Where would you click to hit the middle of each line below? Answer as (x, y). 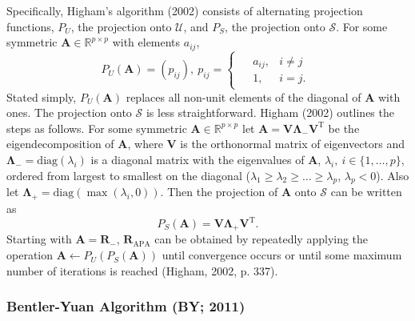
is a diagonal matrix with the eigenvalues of (198, 160)
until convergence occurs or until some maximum (282, 255)
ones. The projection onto (69, 112)
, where (145, 144)
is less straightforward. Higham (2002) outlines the (270, 112)
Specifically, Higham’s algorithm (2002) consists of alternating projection (185, 10)
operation (30, 255)
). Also (393, 175)
